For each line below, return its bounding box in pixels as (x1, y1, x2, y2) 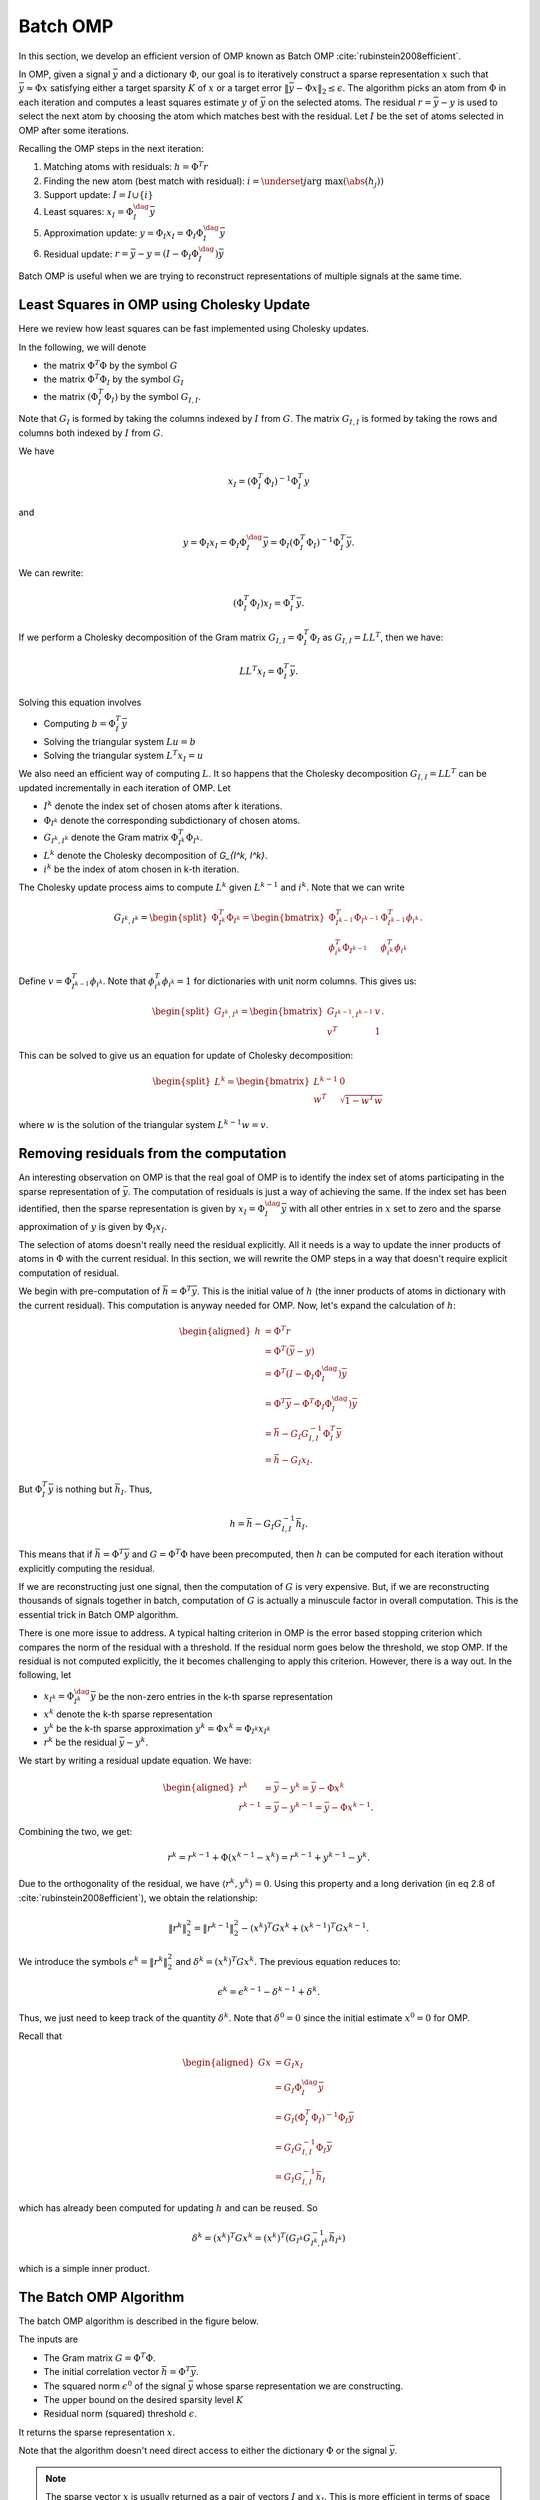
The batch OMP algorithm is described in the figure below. (18, 2315, 259, 2327)
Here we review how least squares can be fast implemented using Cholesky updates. (18, 323, 370, 335)
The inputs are (18, 2333, 79, 2345)
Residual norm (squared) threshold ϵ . (43, 2408, 197, 2420)
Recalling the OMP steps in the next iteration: (18, 142, 204, 154)
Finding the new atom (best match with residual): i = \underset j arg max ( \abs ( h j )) (43, 175, 384, 189)
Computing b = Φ (43, 717, 117, 729)
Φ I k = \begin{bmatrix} (226, 912, 325, 926)
